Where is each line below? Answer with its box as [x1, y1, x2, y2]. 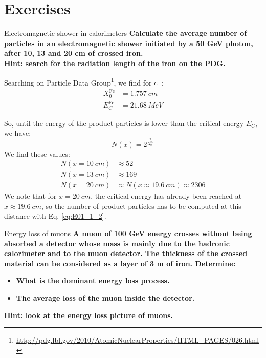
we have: [4, 128, 31, 138]
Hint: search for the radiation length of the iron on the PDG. [4, 57, 226, 68]
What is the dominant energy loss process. [16, 275, 170, 286]
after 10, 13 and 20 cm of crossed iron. [4, 48, 143, 58]
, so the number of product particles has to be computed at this [41, 200, 241, 211]
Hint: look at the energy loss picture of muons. [4, 309, 173, 320]
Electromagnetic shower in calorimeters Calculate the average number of [4, 28, 247, 38]
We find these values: [4, 148, 70, 159]
